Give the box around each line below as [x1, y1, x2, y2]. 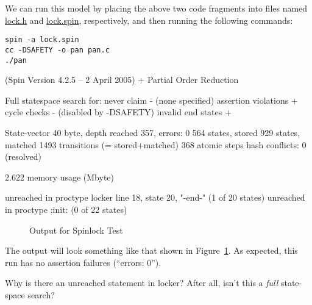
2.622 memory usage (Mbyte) [5, 170, 114, 183]
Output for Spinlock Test [29, 223, 123, 236]
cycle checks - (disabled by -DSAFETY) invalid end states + [5, 106, 232, 118]
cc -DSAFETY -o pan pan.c [5, 45, 110, 54]
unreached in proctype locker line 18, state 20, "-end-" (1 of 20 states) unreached [5, 191, 305, 204]
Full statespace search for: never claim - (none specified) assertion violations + [5, 93, 298, 106]
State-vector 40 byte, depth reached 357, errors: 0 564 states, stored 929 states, [5, 126, 300, 138]
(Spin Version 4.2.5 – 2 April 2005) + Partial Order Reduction [5, 73, 239, 86]
